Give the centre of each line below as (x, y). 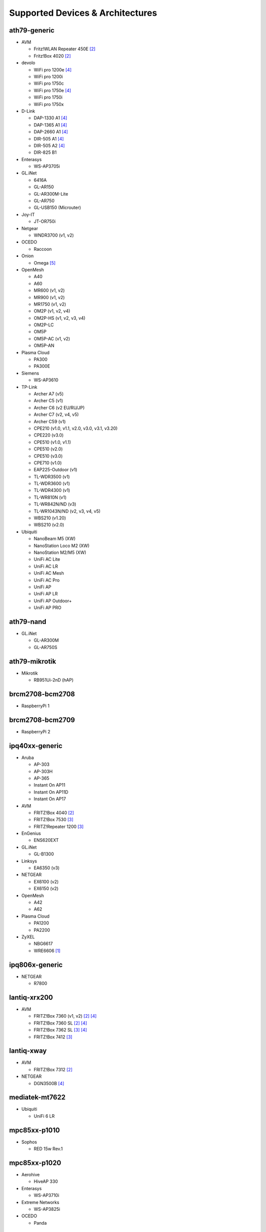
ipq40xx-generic (36, 746)
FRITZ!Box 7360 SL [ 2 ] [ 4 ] (60, 1023)
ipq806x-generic (36, 965)
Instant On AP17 (50, 799)
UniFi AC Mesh (49, 573)
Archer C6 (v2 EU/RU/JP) (59, 408)
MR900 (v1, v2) (49, 297)
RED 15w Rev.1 (48, 1149)
